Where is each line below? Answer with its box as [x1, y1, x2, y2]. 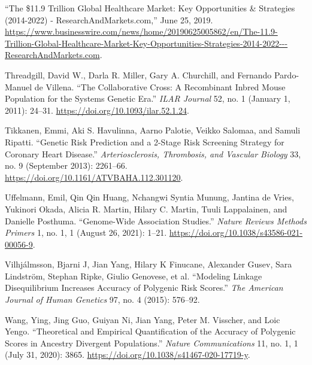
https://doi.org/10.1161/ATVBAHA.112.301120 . [5, 171, 183, 183]
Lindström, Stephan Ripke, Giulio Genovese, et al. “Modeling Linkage [5, 269, 262, 282]
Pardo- [274, 68, 299, 81]
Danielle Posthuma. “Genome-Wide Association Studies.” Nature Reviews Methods [5, 214, 307, 227]
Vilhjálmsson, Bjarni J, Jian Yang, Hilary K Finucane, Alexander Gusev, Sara [5, 258, 292, 270]
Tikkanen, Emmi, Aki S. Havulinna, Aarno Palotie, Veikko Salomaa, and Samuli [5, 124, 301, 136]
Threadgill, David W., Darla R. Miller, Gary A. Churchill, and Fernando [5, 68, 272, 81]
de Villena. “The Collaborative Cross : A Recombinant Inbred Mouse [34, 80, 286, 93]
